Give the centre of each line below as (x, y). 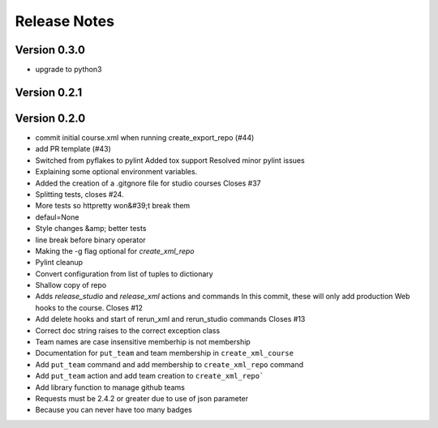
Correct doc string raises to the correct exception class (128, 330)
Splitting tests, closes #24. (79, 194)
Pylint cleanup (59, 263)
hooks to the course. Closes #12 (89, 307)
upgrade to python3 (69, 70)
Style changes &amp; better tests (91, 229)
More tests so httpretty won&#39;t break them (113, 206)
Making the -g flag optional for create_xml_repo (115, 250)
